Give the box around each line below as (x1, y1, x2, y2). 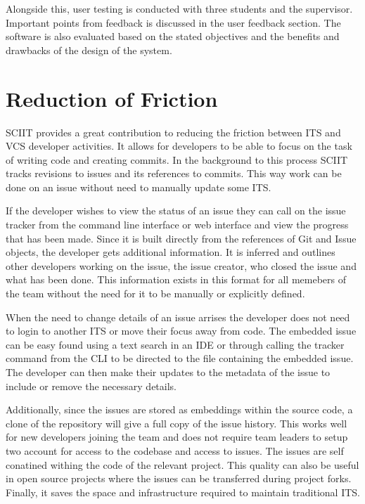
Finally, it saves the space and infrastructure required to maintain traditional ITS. (6, 484, 361, 499)
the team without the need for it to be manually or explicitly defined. (6, 286, 305, 301)
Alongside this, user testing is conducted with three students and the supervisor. (6, 1, 353, 15)
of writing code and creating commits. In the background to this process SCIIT (6, 152, 348, 167)
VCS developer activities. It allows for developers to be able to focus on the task (6, 138, 352, 153)
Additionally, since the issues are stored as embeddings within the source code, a (6, 402, 353, 417)
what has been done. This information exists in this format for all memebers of (6, 272, 347, 287)
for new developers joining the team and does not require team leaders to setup (6, 429, 348, 444)
